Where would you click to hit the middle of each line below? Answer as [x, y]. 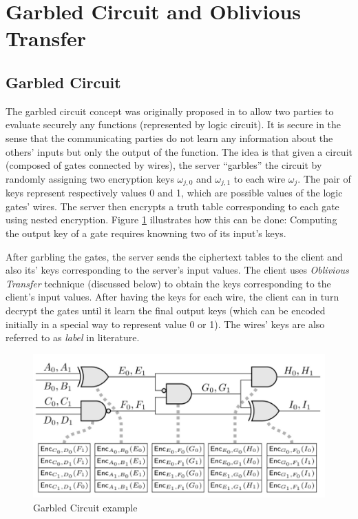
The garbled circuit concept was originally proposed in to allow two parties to [170, 111]
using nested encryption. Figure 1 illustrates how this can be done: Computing [171, 220]
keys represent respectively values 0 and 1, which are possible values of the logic [174, 193]
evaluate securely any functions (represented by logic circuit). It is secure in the [173, 124]
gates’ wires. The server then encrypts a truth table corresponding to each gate [172, 206]
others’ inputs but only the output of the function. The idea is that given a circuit [179, 151]
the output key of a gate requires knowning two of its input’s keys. [146, 233]
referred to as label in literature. [73, 337]
